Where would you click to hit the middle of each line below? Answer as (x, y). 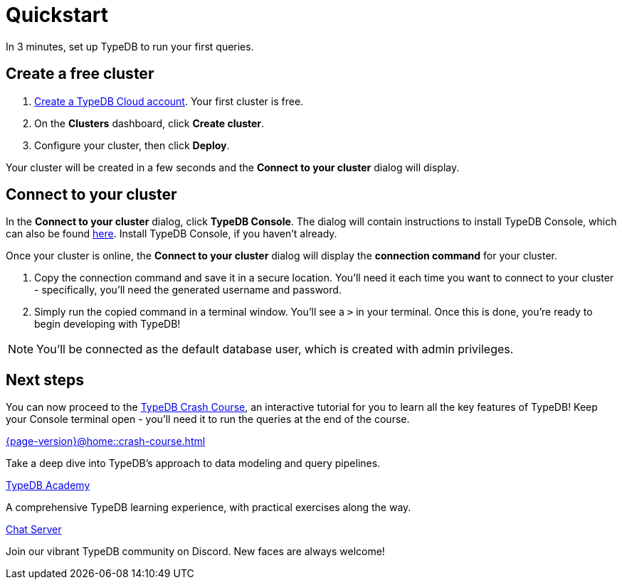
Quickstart (57, 15)
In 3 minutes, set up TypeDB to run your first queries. (130, 46)
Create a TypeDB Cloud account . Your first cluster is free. (169, 101)
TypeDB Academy (48, 485)
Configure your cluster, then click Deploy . (132, 145)
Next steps (45, 380)
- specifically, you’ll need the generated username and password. (188, 290)
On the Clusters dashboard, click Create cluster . (149, 123)
